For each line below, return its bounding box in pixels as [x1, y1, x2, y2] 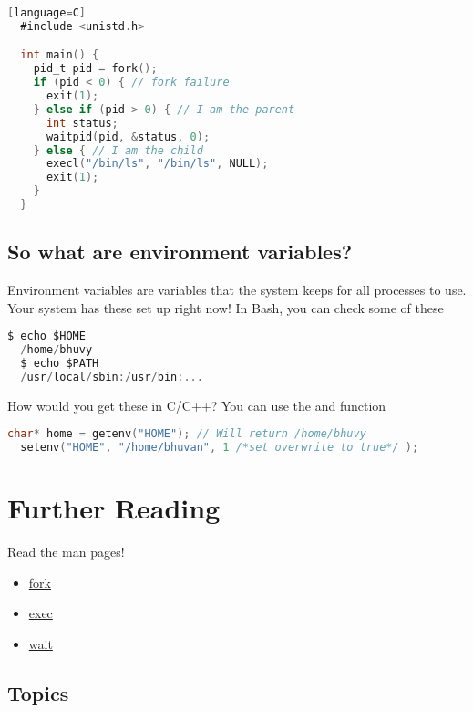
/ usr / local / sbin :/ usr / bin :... [20, 370, 203, 383]
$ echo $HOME [7, 330, 86, 343]
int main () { [20, 48, 99, 62]
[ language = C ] [7, 6, 86, 19]
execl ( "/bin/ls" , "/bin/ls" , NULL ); [46, 157, 269, 171]
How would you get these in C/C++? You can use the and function [7, 395, 386, 414]
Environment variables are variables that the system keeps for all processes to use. [7, 280, 467, 299]
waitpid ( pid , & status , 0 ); [46, 130, 211, 143]
